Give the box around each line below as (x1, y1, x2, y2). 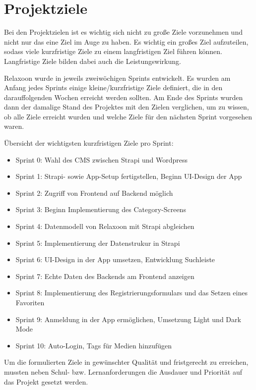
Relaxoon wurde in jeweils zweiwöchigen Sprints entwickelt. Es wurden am (4, 72, 231, 83)
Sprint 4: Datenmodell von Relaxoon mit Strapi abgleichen (15, 221, 194, 231)
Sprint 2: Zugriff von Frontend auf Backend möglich (15, 187, 173, 198)
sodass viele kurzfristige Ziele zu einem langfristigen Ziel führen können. (4, 46, 222, 56)
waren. (4, 121, 24, 131)
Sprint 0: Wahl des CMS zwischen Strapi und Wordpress (15, 154, 188, 165)
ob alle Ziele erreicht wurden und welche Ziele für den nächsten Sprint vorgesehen (4, 111, 253, 121)
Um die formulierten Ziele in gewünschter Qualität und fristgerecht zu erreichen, (4, 357, 249, 367)
